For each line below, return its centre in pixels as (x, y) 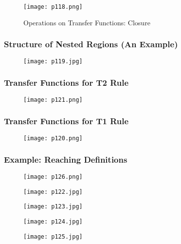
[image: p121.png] (53, 100)
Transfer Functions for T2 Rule (66, 83)
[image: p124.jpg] (53, 222)
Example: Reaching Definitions (66, 159)
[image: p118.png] (53, 7)
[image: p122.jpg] (53, 192)
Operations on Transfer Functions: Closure (87, 22)
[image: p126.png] (53, 177)
